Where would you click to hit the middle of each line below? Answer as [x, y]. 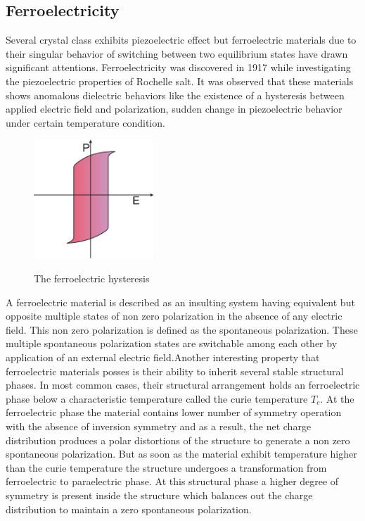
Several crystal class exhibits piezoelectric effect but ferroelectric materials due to [181, 40]
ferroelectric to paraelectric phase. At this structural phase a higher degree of [172, 481]
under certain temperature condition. [85, 122]
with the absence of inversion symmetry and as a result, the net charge [159, 426]
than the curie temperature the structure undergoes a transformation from [166, 467]
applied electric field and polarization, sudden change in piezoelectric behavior [174, 109]
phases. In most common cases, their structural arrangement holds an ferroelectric [183, 385]
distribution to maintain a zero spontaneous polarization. [129, 509]
